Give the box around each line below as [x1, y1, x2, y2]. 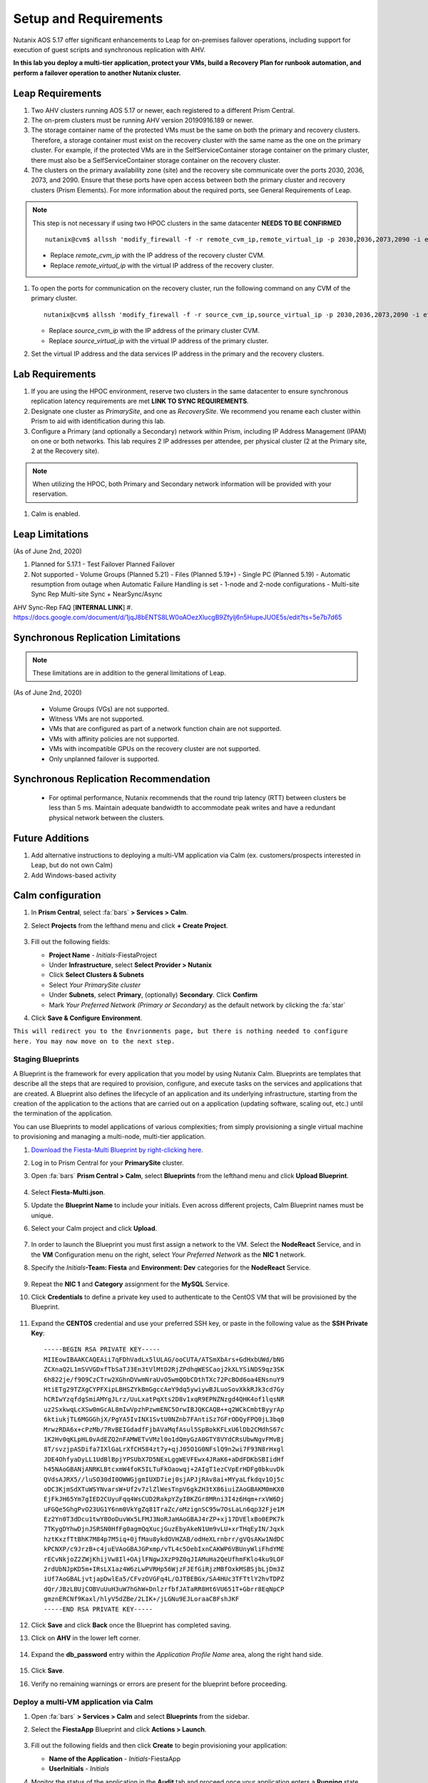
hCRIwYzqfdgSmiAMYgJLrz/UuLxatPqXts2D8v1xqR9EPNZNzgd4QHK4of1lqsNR [44, 1395, 285, 1404]
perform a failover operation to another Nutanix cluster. [13, 68, 181, 77]
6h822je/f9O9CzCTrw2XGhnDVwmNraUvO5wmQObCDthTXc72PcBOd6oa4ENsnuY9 [44, 1375, 285, 1384]
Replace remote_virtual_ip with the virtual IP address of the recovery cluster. [50, 261, 274, 270]
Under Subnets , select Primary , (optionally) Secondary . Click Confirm [49, 991, 258, 999]
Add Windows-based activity [31, 871, 117, 879]
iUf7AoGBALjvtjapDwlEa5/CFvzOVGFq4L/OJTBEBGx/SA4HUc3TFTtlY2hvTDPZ [44, 1575, 285, 1583]
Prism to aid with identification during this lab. [31, 417, 165, 426]
